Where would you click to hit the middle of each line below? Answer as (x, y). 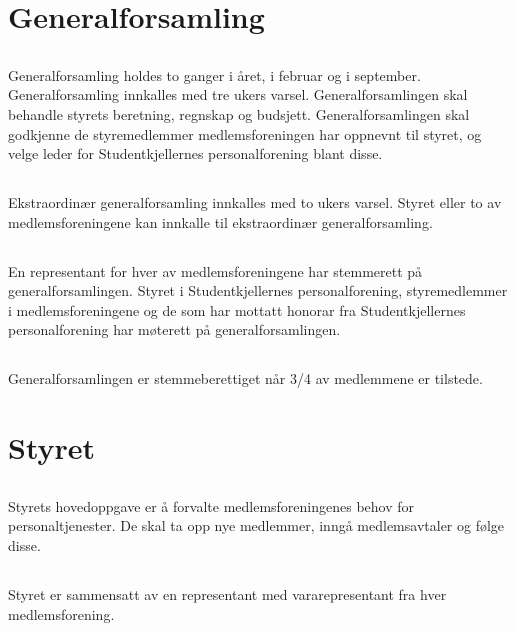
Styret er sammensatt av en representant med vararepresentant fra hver (227, 594)
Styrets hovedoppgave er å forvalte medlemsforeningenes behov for (211, 505)
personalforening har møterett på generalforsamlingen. (174, 329)
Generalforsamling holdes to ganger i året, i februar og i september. (214, 74)
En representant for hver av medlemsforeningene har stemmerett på (215, 270)
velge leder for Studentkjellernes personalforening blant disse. (195, 153)
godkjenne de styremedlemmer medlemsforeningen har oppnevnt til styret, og (245, 133)
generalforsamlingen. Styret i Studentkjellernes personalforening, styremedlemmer (258, 290)
